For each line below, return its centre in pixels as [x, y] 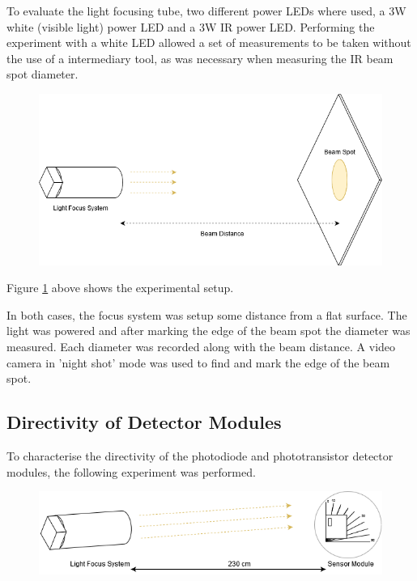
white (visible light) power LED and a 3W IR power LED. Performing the [191, 26]
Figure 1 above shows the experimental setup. [120, 288]
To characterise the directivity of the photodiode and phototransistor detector [200, 456]
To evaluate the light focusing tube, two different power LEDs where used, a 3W [206, 11]
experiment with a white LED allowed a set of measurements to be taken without [209, 42]
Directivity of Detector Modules [144, 422]
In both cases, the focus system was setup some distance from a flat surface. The [207, 314]
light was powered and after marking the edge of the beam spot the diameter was [208, 331]
